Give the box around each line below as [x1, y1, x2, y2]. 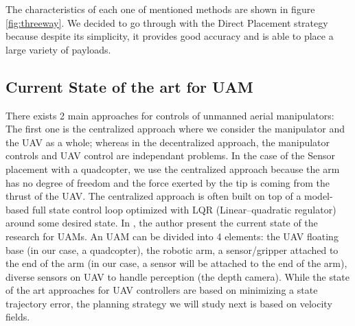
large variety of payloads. [5, 42, 111, 56]
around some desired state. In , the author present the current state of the [5, 216, 318, 230]
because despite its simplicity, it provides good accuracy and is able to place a [5, 29, 334, 43]
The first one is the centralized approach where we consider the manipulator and [5, 121, 345, 136]
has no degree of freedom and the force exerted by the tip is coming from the [5, 175, 330, 189]
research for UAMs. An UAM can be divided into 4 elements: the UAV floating [5, 229, 339, 243]
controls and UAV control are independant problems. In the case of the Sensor [5, 148, 336, 163]
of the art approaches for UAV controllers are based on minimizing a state [5, 283, 318, 297]
